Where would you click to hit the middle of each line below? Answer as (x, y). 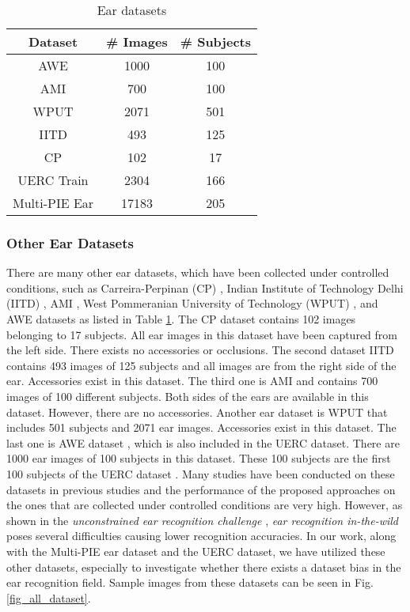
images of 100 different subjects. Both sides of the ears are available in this (188, 396)
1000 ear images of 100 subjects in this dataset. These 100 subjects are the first (199, 458)
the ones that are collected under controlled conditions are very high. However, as (205, 505)
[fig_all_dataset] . (49, 597)
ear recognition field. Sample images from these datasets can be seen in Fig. (190, 582)
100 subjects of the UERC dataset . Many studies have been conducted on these (201, 473)
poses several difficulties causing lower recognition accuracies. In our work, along (201, 536)
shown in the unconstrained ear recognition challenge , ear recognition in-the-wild (202, 520)
